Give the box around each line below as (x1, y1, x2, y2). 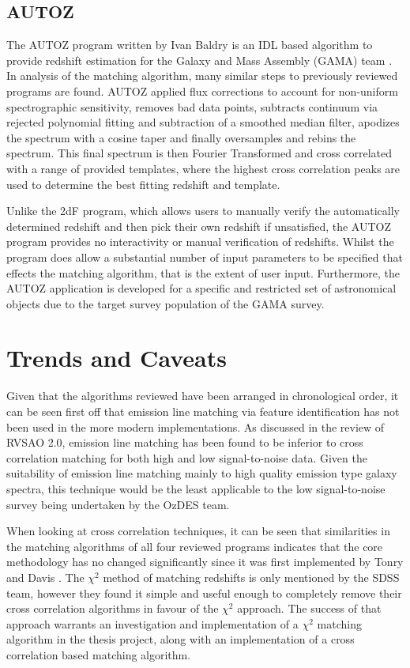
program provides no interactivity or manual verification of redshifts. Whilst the (6, 233, 394, 250)
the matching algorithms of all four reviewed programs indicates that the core (6, 538, 383, 554)
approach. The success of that (237, 600, 382, 617)
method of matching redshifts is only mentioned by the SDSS (103, 568, 400, 585)
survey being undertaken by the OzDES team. (6, 496, 230, 512)
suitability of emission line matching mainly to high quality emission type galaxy (6, 465, 397, 481)
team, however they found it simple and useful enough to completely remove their (6, 584, 402, 601)
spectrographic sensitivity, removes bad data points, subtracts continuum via (6, 98, 378, 115)
